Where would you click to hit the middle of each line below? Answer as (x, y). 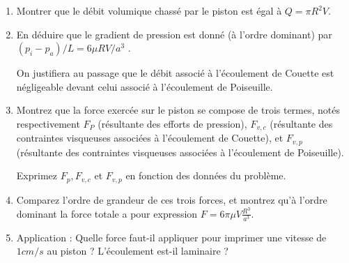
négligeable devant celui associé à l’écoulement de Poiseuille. (145, 86)
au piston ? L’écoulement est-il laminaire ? (138, 251)
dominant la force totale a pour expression (107, 213)
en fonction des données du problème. (206, 175)
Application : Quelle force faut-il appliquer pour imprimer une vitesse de (171, 237)
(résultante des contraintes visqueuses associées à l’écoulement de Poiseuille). (180, 152)
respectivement (48, 123)
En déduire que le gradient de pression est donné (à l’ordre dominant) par (174, 34)
